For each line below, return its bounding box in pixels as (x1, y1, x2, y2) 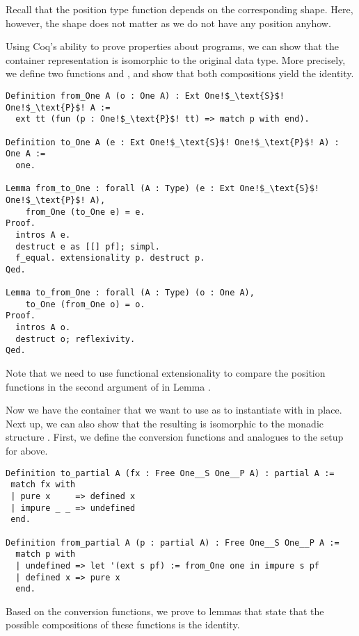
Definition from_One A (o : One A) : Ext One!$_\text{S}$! (6, 90, 285, 101)
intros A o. (15, 323, 71, 333)
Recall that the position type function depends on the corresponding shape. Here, (6, 2, 353, 16)
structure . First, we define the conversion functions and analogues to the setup (6, 430, 344, 444)
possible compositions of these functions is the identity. (6, 617, 240, 632)
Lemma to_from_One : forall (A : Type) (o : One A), (6, 288, 255, 298)
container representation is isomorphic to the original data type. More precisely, (6, 52, 346, 67)
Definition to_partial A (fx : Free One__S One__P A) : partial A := (6, 468, 335, 478)
